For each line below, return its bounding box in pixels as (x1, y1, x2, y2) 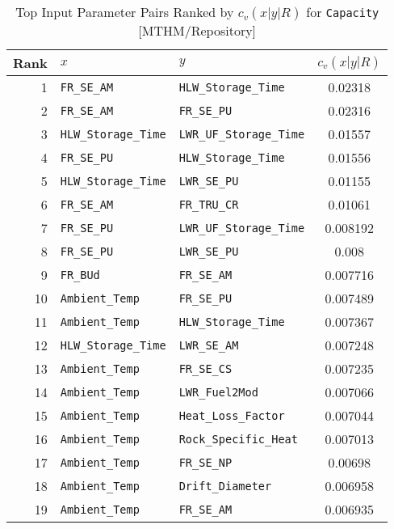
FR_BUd (60, 268, 100, 281)
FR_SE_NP (178, 455, 233, 469)
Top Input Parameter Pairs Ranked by (15, 2, 234, 21)
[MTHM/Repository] (138, 21, 257, 40)
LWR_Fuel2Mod (178, 385, 258, 399)
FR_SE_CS (178, 362, 233, 375)
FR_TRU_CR (178, 197, 239, 211)
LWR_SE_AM (178, 338, 239, 352)
